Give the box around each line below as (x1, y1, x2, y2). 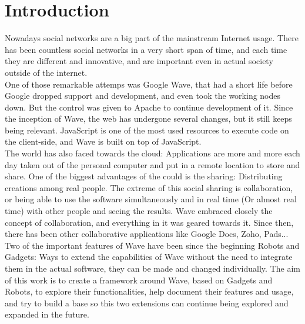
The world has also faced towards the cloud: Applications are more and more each (5, 147, 300, 159)
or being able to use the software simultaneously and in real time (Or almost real (5, 193, 297, 205)
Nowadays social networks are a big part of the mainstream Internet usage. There (5, 32, 299, 44)
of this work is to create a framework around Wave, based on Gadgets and (5, 273, 273, 286)
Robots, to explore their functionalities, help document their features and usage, (5, 285, 294, 298)
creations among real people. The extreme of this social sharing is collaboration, (5, 181, 293, 193)
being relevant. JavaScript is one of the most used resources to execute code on (5, 123, 289, 136)
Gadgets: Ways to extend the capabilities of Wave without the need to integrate (5, 250, 293, 263)
